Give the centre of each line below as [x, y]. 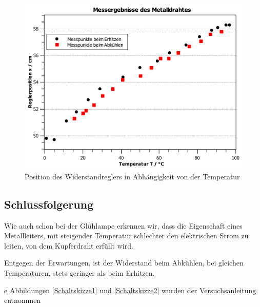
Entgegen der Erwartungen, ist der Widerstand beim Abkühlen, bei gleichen [124, 263]
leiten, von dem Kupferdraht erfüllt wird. [69, 245]
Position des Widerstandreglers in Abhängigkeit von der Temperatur [132, 176]
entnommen [23, 300]
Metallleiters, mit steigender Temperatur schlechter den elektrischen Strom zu [126, 236]
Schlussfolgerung [49, 204]
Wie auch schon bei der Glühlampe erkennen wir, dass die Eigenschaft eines [123, 225]
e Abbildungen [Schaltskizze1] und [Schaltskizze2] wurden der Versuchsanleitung [130, 290]
